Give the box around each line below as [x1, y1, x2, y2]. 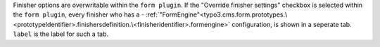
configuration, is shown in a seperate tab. [231, 20, 352, 28]
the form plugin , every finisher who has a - [13, 10, 144, 19]
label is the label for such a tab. [13, 30, 109, 38]
